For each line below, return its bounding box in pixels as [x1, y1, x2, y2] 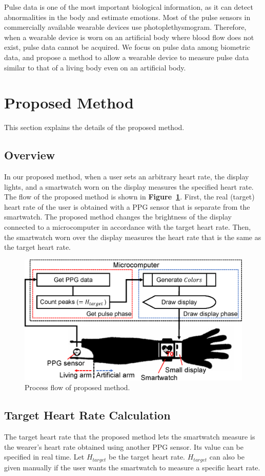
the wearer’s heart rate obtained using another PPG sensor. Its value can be [4, 441, 243, 452]
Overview [4, 147, 55, 163]
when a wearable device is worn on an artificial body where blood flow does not [4, 31, 254, 42]
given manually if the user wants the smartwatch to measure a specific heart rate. [4, 462, 260, 472]
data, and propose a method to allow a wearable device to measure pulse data [4, 51, 249, 62]
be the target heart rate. [108, 451, 186, 462]
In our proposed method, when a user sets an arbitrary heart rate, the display [4, 171, 249, 182]
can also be [209, 451, 244, 462]
